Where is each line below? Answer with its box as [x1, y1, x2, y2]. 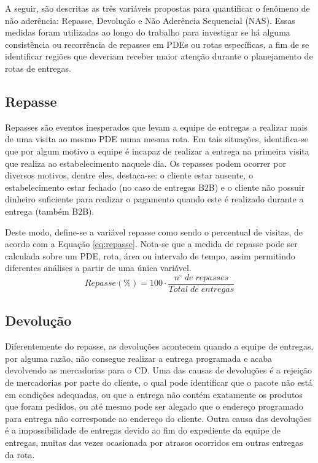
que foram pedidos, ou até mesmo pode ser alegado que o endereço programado [5, 400, 303, 413]
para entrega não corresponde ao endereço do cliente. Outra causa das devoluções [5, 411, 311, 424]
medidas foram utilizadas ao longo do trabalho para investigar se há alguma [5, 26, 290, 39]
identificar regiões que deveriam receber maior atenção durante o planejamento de [5, 50, 313, 63]
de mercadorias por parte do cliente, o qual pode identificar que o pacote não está [5, 375, 312, 388]
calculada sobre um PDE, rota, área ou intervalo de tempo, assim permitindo [5, 249, 295, 262]
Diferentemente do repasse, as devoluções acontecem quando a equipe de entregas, [5, 340, 314, 353]
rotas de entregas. [5, 61, 71, 74]
